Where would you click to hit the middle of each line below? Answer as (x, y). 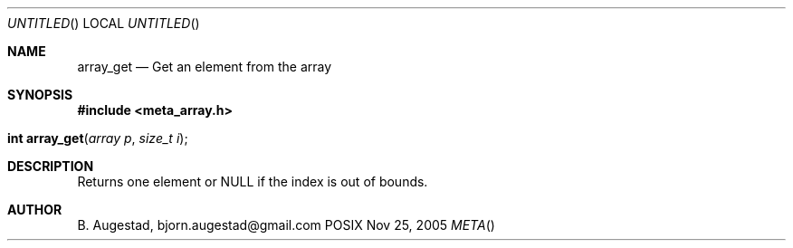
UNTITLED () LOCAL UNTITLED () (104, 23)
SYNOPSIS (40, 95)
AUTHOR (35, 210)
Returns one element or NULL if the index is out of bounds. (253, 181)
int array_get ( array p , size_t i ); (98, 138)
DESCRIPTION (51, 166)
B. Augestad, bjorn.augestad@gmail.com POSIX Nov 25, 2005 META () (286, 225)
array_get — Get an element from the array (205, 67)
